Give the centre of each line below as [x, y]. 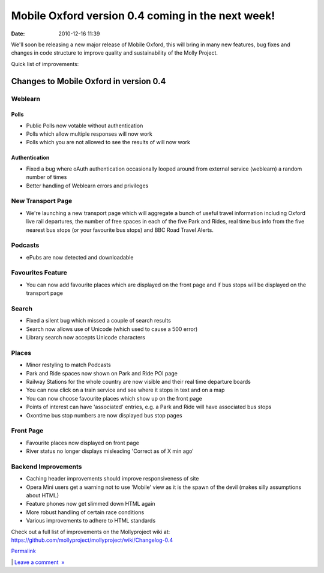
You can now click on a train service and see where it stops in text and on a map [125, 390]
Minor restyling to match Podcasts [68, 365]
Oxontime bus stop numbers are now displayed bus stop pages [104, 415]
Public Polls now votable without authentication [85, 126]
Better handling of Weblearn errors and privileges [87, 186]
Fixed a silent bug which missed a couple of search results [98, 321]
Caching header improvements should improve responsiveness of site [112, 479]
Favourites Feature [39, 273]
